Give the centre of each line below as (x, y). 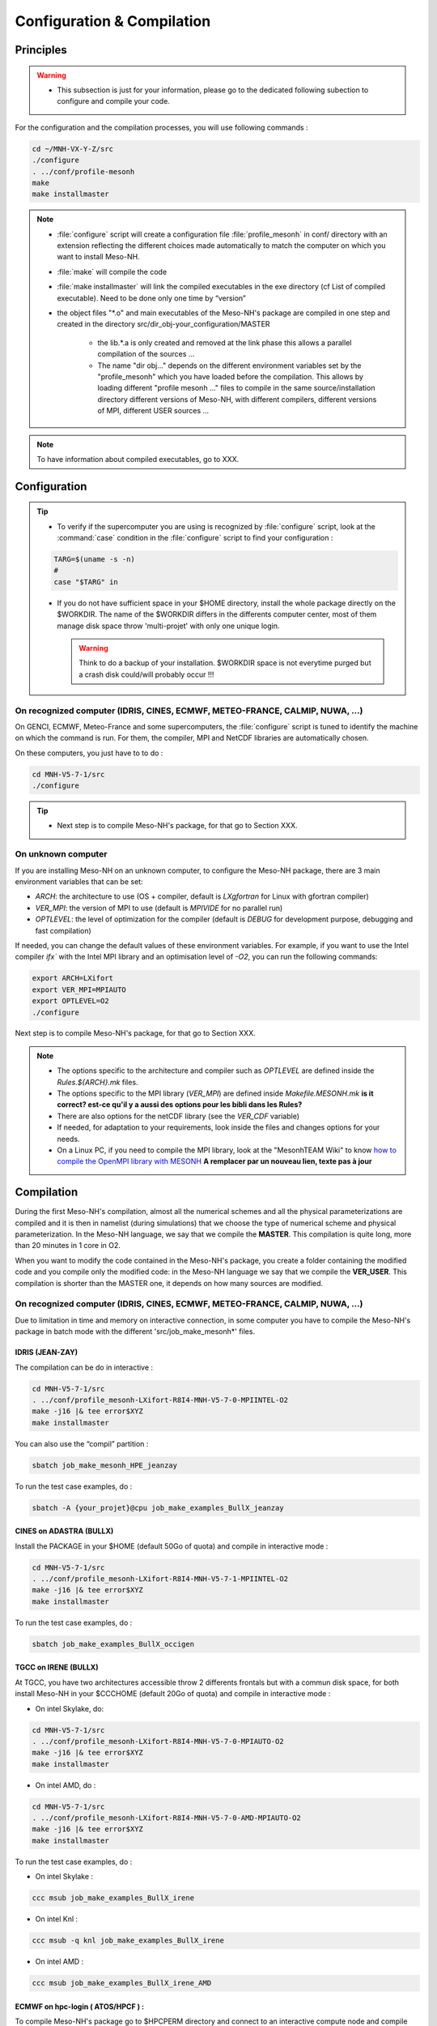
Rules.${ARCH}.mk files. (98, 1082)
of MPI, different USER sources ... (153, 411)
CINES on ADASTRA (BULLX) (64, 1531)
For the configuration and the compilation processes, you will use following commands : (161, 127)
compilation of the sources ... (146, 354)
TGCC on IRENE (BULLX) (57, 1667)
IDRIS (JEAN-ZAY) (47, 1353)
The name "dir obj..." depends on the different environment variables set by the (229, 365)
